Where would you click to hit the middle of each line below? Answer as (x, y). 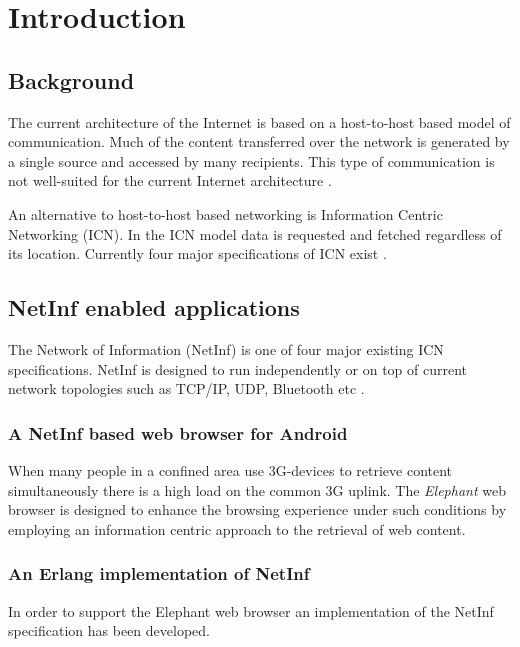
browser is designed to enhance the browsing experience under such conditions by (257, 509)
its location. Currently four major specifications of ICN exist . (197, 253)
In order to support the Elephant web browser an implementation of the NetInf (251, 610)
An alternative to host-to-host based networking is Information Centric (225, 213)
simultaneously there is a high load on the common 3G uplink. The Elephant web (257, 489)
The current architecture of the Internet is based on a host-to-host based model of (259, 121)
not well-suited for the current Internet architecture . (170, 180)
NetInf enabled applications (154, 307)
